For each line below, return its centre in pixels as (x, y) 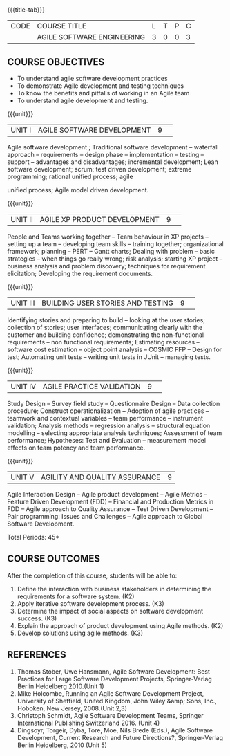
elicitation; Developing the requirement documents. (80, 273)
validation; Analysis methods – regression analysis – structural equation (109, 425)
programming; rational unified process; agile (70, 176)
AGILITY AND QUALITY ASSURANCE (100, 477)
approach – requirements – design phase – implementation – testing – (106, 155)
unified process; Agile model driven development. (78, 190)
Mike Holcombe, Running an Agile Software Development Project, (111, 693)
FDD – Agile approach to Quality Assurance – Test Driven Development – (110, 509)
